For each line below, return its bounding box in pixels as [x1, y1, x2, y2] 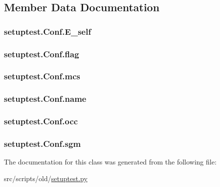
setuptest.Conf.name [4, 93, 87, 105]
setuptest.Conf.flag [4, 47, 79, 60]
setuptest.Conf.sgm [4, 137, 81, 149]
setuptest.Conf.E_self [4, 25, 91, 37]
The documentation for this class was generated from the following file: [4, 157, 217, 167]
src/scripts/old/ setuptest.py [4, 173, 88, 183]
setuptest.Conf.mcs [4, 70, 81, 82]
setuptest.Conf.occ [4, 115, 78, 127]
